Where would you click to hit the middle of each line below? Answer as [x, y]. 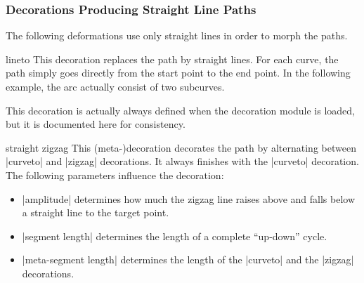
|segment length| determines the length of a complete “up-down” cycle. [175, 236]
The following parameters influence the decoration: [115, 175]
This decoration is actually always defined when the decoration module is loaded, [180, 110]
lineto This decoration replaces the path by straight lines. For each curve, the [172, 59]
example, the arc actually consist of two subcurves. [115, 86]
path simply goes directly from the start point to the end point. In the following [178, 73]
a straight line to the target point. [96, 212]
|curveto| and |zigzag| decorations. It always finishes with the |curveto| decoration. [182, 161]
